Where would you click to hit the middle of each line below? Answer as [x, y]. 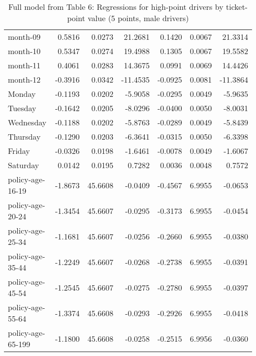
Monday [22, 94]
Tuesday [22, 108]
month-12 [24, 79]
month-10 [24, 51]
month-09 [24, 37]
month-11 [24, 65]
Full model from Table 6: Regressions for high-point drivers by [116, 7]
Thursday [24, 136]
